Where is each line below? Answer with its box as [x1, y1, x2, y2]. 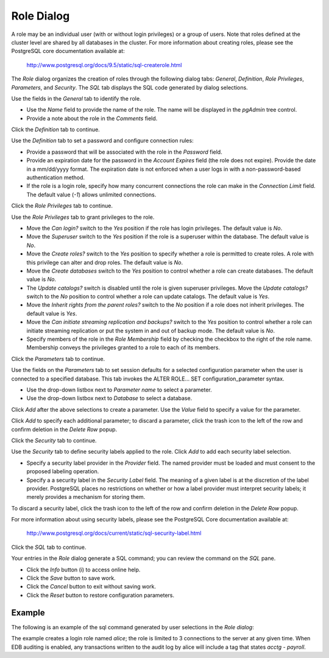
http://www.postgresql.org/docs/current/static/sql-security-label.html [26, 529, 202, 537]
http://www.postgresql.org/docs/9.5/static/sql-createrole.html [26, 61, 182, 68]
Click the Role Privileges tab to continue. [11, 202, 113, 210]
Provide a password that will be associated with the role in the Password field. [26, 148, 222, 156]
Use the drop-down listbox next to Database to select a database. [26, 395, 193, 402]
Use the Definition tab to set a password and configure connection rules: [11, 137, 194, 145]
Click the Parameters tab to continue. [11, 355, 105, 362]
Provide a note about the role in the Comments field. [26, 115, 158, 122]
